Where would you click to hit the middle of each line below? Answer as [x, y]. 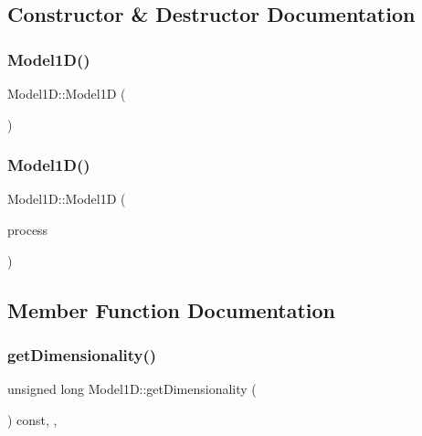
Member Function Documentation [172, 309]
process [28, 229]
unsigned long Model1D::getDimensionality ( [132, 389]
